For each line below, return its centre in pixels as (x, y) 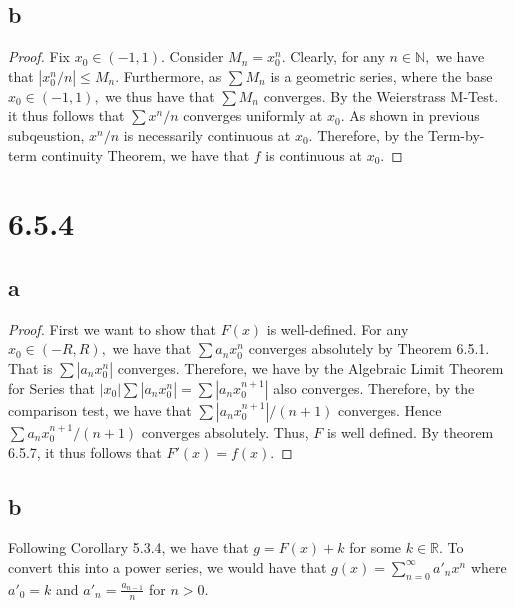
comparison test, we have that (100, 409)
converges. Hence (390, 409)
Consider (196, 56)
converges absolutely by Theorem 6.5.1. (369, 348)
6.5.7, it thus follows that (85, 451)
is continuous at (313, 154)
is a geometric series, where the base (381, 75)
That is (30, 367)
